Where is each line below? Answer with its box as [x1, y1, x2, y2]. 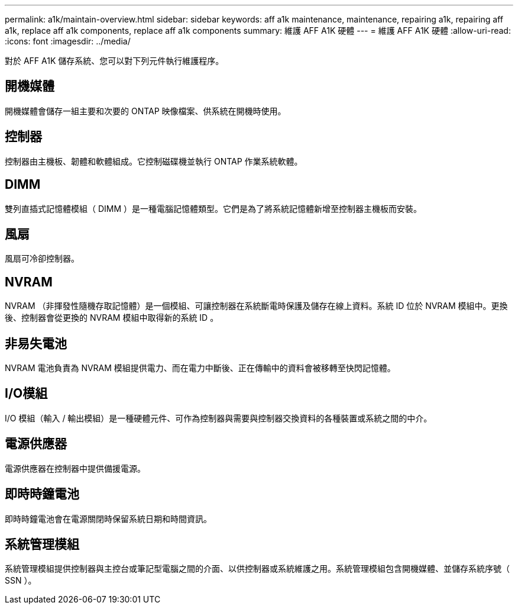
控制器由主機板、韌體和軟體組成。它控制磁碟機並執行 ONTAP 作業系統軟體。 [5, 156, 303, 166]
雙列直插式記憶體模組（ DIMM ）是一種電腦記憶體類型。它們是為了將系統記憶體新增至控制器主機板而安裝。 [5, 203, 422, 214]
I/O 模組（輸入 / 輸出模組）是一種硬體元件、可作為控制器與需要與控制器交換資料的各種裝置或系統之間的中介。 [5, 413, 432, 423]
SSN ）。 [5, 575, 37, 586]
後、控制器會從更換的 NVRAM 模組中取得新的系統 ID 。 [5, 312, 219, 323]
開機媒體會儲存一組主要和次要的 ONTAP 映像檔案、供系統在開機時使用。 [5, 105, 286, 116]
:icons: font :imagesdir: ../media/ [5, 36, 131, 46]
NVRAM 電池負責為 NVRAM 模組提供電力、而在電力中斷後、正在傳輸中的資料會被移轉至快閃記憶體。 [5, 363, 396, 373]
